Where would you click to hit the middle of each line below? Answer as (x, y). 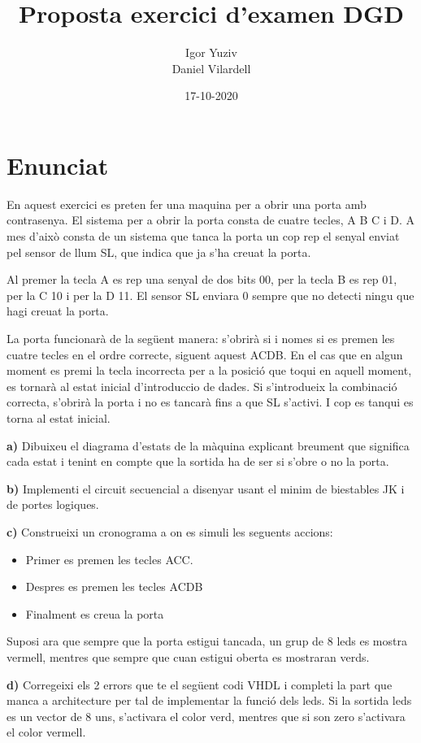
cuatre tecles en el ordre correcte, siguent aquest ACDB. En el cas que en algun (205, 354)
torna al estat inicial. (59, 417)
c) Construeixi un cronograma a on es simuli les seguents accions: (170, 531)
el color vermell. (46, 732)
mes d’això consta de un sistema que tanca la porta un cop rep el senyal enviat (203, 236)
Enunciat (58, 165)
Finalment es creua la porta (95, 613)
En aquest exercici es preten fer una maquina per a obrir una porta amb (187, 204)
